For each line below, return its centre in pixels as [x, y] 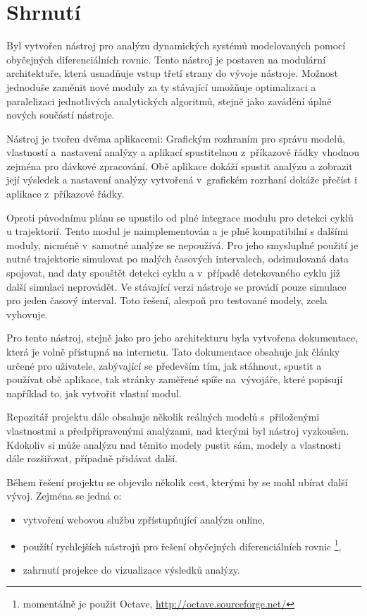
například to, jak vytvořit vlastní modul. [94, 393]
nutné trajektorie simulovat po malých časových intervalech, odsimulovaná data [178, 259]
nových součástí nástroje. [61, 115]
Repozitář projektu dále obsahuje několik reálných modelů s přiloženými [163, 417]
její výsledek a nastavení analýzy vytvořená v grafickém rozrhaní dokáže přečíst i [182, 180]
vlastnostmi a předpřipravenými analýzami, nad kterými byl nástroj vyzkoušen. [178, 430]
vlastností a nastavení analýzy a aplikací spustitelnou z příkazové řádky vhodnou [183, 152]
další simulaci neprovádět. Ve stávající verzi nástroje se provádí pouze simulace [176, 286]
